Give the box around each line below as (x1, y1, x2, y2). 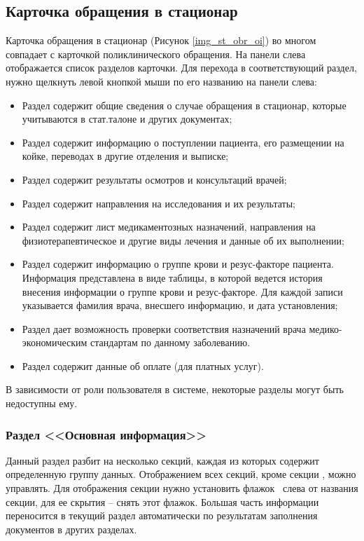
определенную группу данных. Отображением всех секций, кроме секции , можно (6, 467, 356, 481)
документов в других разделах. (6, 521, 137, 536)
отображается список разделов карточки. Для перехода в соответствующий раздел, (6, 60, 357, 75)
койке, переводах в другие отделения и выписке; (22, 149, 229, 163)
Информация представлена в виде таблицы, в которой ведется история (22, 270, 323, 285)
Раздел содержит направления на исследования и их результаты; (22, 196, 295, 210)
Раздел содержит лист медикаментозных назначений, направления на (22, 219, 316, 234)
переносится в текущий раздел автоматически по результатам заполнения (6, 508, 318, 523)
